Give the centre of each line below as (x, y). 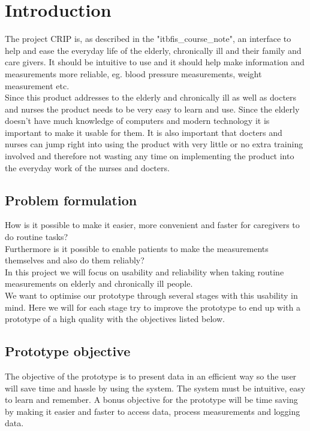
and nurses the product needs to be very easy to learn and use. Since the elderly (152, 109)
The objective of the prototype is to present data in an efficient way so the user (151, 376)
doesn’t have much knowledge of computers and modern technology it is (137, 121)
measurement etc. (37, 85)
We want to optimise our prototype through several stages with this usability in (151, 295)
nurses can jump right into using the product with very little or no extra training (154, 144)
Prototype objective (68, 351)
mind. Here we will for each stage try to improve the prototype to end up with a (153, 307)
